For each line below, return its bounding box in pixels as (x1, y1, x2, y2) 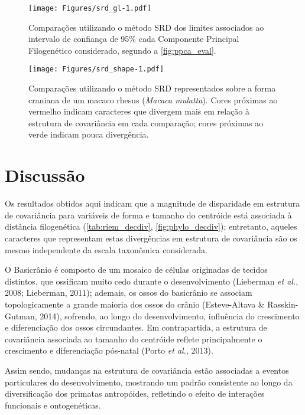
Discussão (5, 163, 85, 187)
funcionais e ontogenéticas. (5, 398, 101, 411)
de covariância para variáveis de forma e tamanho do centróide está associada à (5, 208, 292, 221)
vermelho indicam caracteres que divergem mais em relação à (28, 105, 249, 117)
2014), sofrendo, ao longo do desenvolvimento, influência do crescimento (40, 309, 300, 322)
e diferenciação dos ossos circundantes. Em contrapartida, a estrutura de (5, 321, 267, 334)
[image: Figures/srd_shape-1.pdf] (28, 65, 164, 74)
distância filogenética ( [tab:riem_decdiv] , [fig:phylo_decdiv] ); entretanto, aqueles (5, 220, 297, 233)
